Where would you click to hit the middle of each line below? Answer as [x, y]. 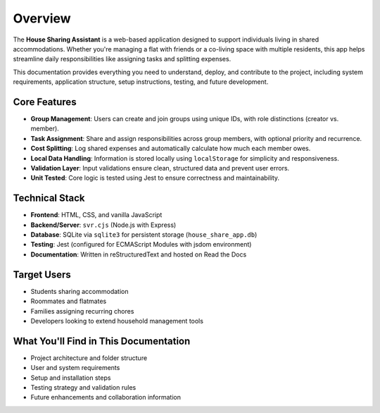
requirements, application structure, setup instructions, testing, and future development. [141, 82]
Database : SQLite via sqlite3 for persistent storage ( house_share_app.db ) [144, 235]
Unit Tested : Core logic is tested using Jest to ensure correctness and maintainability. [155, 178]
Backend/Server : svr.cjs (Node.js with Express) [103, 225]
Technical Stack [49, 198]
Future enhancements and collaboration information [106, 397]
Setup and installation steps [71, 378]
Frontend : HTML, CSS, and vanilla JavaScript [96, 215]
